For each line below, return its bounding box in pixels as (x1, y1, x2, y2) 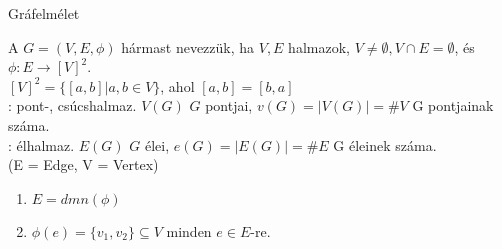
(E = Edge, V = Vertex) (8, 154, 159, 175)
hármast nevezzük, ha (121, 36, 255, 57)
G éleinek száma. (333, 134, 437, 155)
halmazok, (288, 36, 350, 57)
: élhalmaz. (8, 134, 75, 155)
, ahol (160, 75, 195, 96)
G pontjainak (412, 95, 494, 116)
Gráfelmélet (8, 3, 80, 23)
